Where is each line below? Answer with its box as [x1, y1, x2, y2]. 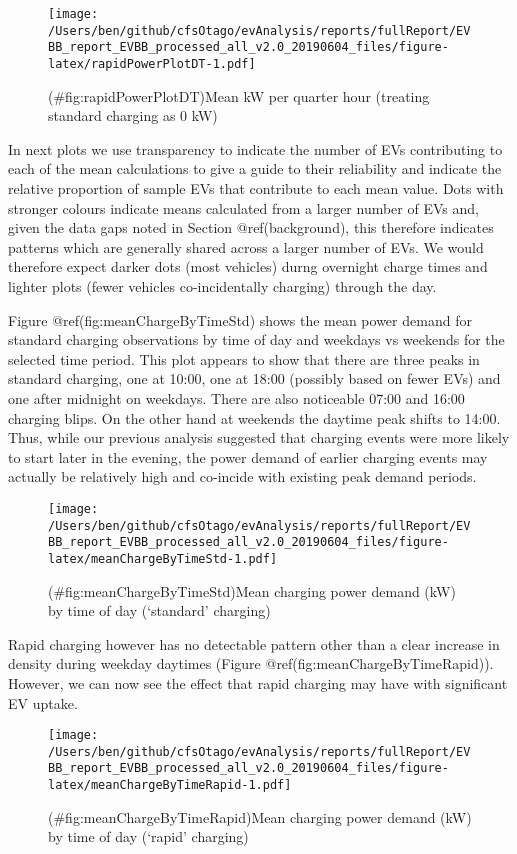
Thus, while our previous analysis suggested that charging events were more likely [8, 427, 510, 448]
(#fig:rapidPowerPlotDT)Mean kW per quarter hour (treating [48, 85, 430, 106]
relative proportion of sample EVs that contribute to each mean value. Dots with [8, 178, 504, 198]
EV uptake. [8, 692, 78, 713]
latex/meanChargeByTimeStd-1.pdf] [48, 551, 278, 566]
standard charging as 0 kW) [48, 105, 218, 126]
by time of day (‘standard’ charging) [48, 600, 271, 621]
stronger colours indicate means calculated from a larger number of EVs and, [8, 197, 479, 218]
